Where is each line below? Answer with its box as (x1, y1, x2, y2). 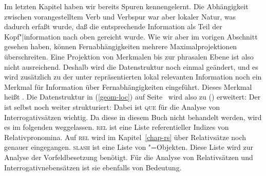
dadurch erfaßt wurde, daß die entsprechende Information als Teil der (4, 21, 222, 32)
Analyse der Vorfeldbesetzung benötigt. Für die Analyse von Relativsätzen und (4, 151, 253, 162)
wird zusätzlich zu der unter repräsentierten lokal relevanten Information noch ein (4, 71, 262, 82)
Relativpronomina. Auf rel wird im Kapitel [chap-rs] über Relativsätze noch (4, 131, 246, 142)
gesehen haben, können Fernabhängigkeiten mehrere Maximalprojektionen (4, 41, 237, 52)
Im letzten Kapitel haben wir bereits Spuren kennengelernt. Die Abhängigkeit (4, 1, 249, 11)
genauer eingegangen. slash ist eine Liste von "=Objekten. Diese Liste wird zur (4, 142, 254, 152)
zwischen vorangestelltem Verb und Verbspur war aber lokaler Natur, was (4, 11, 236, 22)
